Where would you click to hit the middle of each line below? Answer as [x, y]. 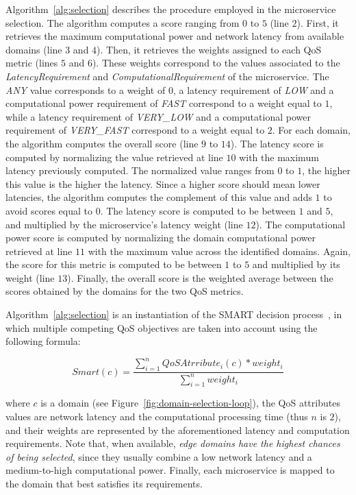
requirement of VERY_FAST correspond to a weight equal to [135, 130]
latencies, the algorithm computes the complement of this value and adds [159, 197]
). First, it [318, 22]
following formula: [43, 341]
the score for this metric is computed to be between [114, 264]
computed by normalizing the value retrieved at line [114, 157]
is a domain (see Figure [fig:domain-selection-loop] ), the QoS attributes [190, 403]
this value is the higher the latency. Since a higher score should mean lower [163, 183]
